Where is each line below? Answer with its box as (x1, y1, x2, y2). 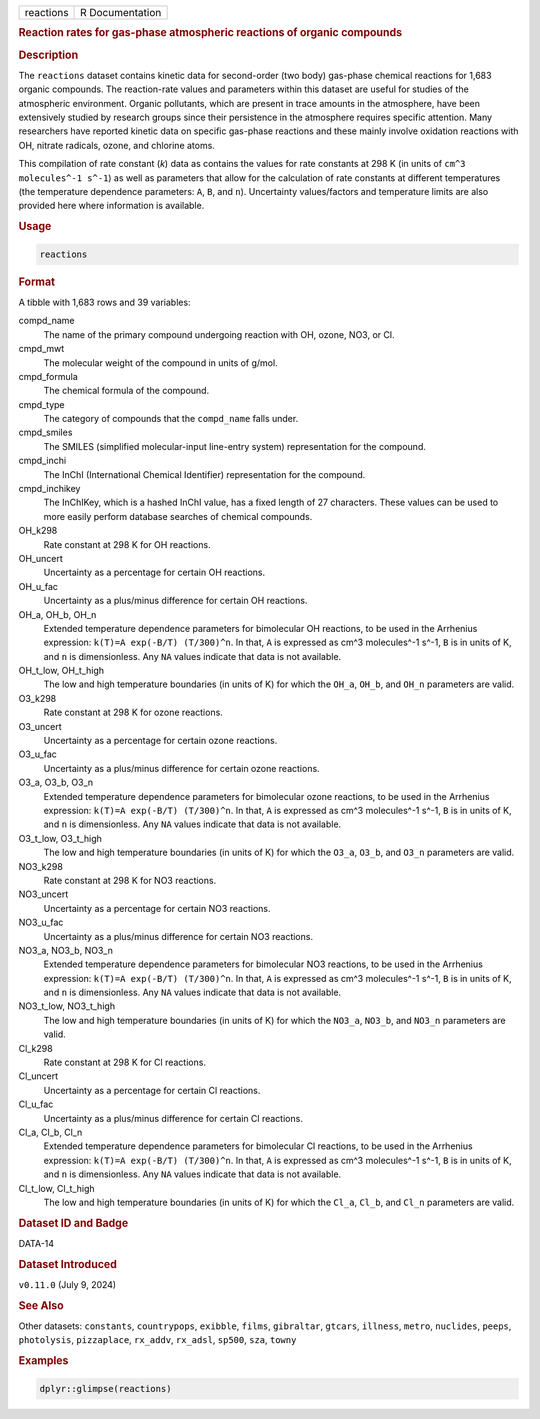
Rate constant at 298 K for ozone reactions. (43, 706, 224, 719)
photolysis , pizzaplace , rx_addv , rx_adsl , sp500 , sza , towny (18, 1334, 297, 1346)
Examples (18, 1354, 69, 1368)
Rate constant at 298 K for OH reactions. (43, 538, 211, 550)
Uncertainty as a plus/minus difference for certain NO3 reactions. (43, 930, 314, 942)
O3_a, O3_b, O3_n (18, 776, 94, 789)
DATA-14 (18, 1237, 55, 1249)
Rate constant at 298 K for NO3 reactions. (43, 874, 217, 886)
